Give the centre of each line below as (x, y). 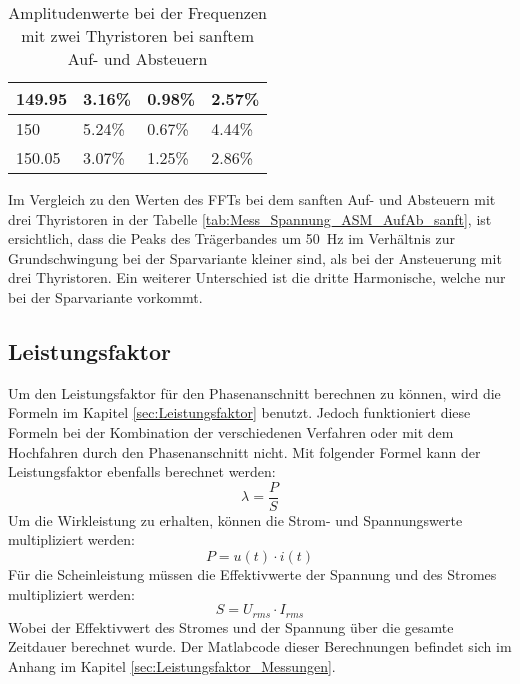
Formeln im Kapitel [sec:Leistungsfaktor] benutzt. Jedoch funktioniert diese (239, 412)
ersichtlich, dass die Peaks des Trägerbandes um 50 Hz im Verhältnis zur (231, 238)
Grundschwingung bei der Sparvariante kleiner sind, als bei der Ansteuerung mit (255, 257)
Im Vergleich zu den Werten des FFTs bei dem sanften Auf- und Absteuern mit (252, 199)
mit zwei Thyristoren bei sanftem (137, 35)
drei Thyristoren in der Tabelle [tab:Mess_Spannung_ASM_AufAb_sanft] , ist (250, 218)
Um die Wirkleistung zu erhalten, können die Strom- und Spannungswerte (235, 519)
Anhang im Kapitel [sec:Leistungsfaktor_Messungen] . (172, 665)
